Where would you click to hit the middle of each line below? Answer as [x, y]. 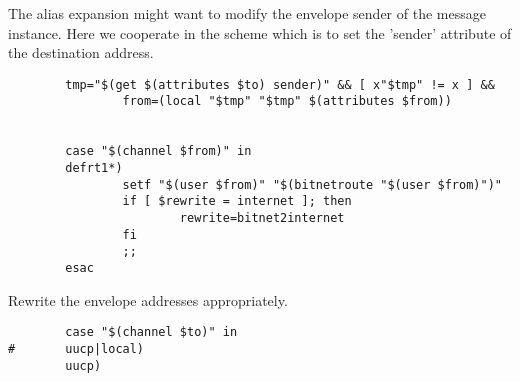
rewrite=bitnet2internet [262, 218]
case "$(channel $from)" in [158, 151]
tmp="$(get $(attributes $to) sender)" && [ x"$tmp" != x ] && [280, 84]
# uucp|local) [76, 348]
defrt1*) [94, 168]
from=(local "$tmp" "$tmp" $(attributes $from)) [287, 101]
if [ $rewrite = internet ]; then [237, 201]
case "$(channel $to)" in [151, 332]
